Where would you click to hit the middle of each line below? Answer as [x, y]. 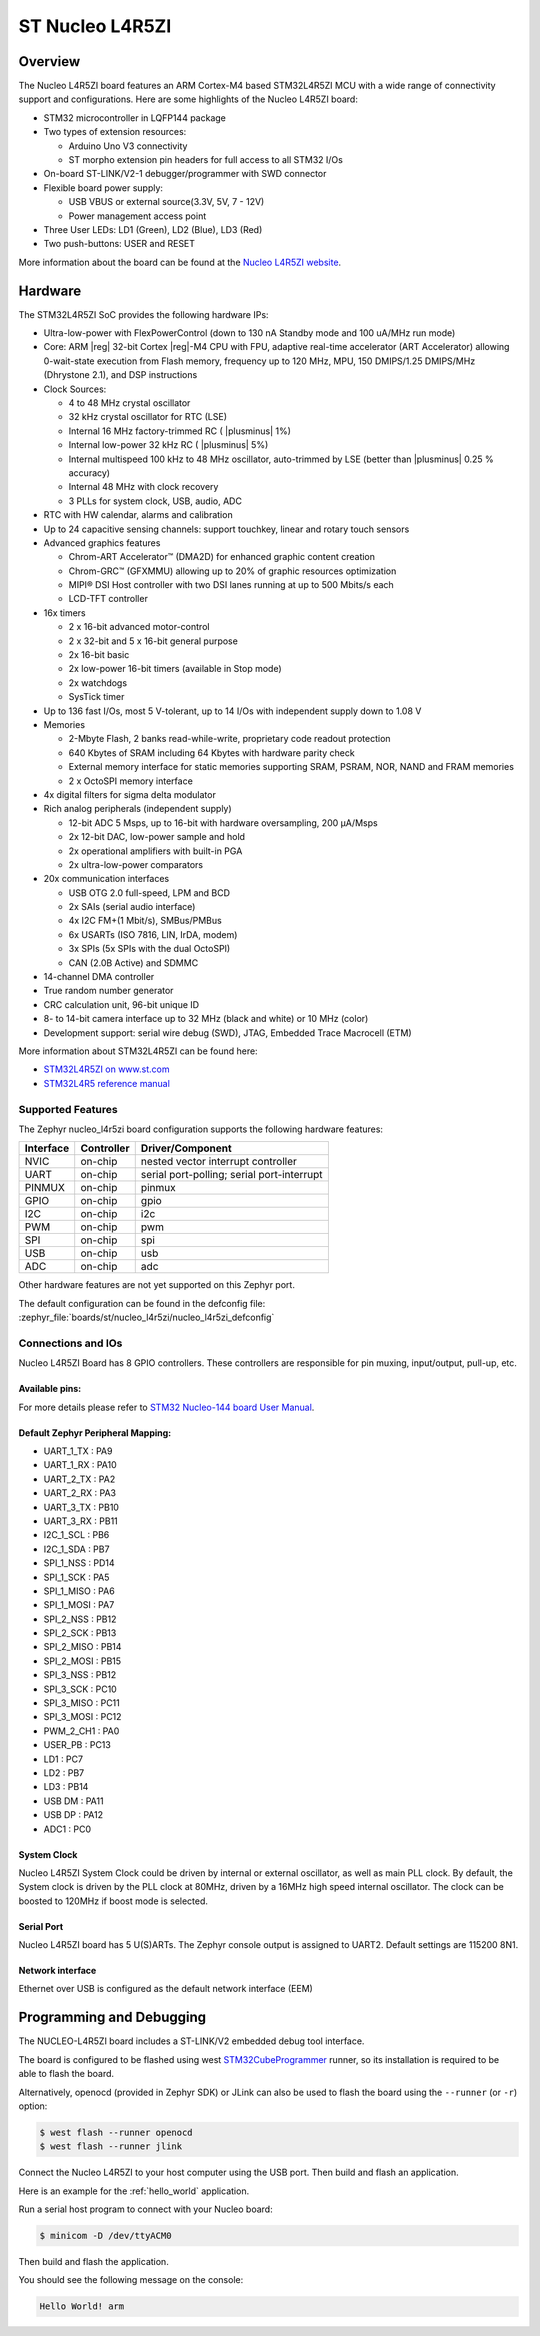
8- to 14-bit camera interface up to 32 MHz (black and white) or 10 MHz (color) [206, 1019]
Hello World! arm [82, 2306]
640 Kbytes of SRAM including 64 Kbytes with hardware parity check [211, 752]
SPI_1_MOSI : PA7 [79, 1605]
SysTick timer [96, 697]
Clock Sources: [75, 389]
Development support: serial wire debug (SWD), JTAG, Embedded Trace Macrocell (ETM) [227, 1032]
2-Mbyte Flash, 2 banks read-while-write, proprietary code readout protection [229, 739]
